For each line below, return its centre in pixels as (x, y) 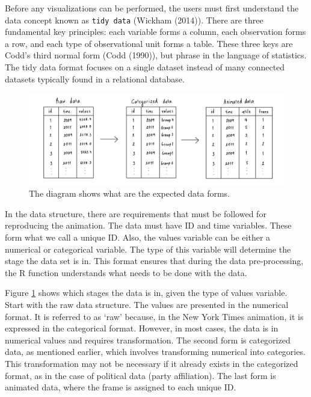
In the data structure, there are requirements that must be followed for (136, 213)
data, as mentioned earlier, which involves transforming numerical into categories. (155, 352)
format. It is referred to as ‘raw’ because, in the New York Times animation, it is (154, 316)
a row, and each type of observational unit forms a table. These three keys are (149, 43)
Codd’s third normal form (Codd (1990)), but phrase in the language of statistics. (156, 55)
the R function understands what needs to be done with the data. (126, 272)
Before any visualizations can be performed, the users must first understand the (152, 8)
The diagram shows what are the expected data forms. (129, 193)
